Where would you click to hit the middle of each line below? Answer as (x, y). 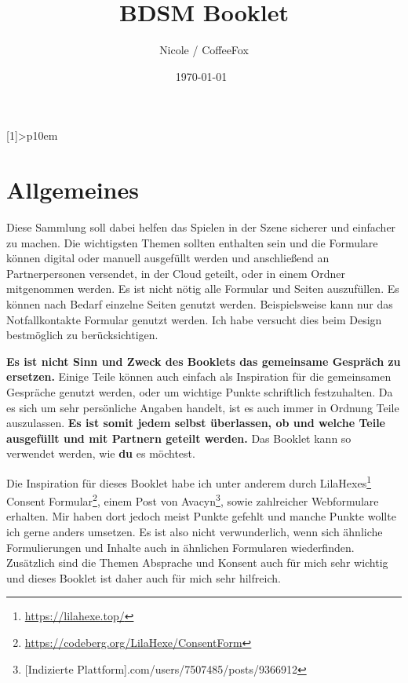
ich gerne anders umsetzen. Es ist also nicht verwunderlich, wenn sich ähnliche (195, 532)
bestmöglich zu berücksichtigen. (82, 335)
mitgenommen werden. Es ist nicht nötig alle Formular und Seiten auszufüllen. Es (203, 289)
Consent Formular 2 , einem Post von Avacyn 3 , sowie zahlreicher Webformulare (193, 500)
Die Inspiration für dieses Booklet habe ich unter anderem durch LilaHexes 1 (189, 481)
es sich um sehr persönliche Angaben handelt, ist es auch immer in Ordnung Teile (203, 407)
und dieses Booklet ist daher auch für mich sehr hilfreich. (144, 577)
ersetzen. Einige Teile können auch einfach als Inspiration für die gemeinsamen (199, 376)
